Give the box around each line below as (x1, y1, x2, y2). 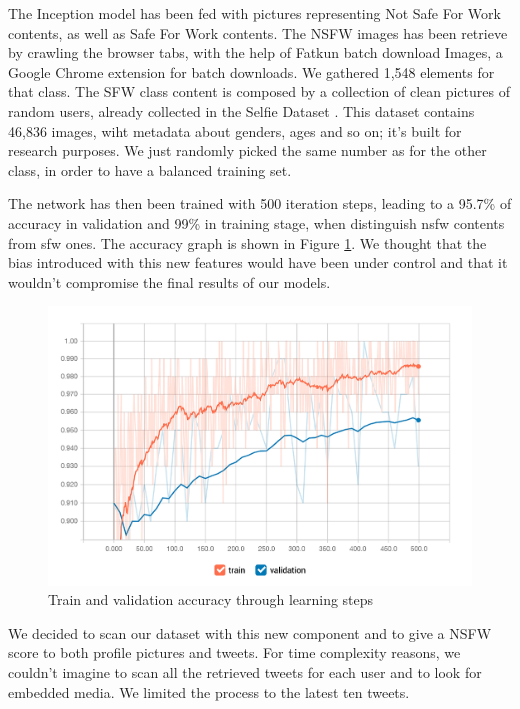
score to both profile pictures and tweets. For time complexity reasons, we (8, 642, 461, 663)
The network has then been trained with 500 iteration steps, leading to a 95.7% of (8, 193, 512, 214)
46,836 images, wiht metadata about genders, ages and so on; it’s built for (8, 120, 462, 141)
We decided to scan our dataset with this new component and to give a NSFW (8, 622, 492, 643)
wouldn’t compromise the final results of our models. (8, 271, 331, 292)
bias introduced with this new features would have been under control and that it (8, 252, 508, 273)
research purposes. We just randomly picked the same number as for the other (8, 140, 487, 161)
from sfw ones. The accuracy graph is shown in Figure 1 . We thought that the (8, 232, 487, 253)
